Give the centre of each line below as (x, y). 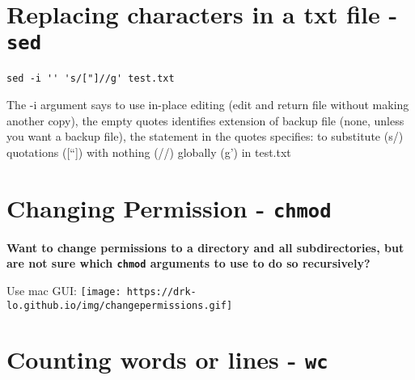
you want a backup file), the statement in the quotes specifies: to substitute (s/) (205, 136)
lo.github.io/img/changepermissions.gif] (120, 305)
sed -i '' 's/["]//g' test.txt (91, 79)
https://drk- (161, 291)
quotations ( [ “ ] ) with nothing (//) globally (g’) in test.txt (149, 152)
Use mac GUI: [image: (64, 290)
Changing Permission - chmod (169, 207)
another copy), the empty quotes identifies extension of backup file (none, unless (205, 120)
